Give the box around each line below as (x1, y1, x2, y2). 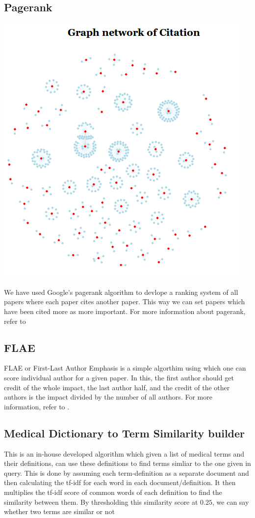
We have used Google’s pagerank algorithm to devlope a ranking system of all (4, 287, 238, 297)
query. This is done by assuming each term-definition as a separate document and (4, 467, 249, 478)
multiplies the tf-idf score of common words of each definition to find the (4, 487, 222, 497)
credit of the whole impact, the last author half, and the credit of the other (4, 382, 230, 392)
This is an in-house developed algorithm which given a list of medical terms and (4, 448, 245, 459)
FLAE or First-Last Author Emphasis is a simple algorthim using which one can (4, 363, 246, 373)
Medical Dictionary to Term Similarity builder (4, 425, 245, 440)
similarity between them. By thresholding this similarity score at (4, 496, 198, 507)
